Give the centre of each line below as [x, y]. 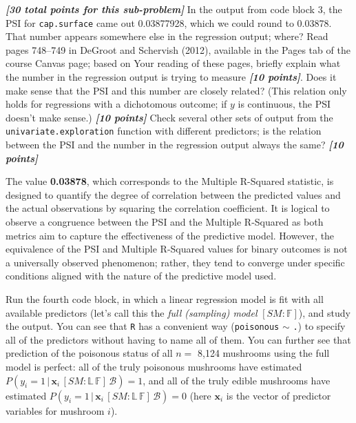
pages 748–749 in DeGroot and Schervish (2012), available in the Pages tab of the [178, 49]
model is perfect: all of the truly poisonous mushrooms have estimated [154, 367]
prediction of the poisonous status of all [89, 353]
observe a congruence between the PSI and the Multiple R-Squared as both [165, 222]
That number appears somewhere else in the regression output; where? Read [167, 36]
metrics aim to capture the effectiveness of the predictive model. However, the [170, 235]
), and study [324, 312]
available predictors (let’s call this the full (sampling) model [132, 312]
